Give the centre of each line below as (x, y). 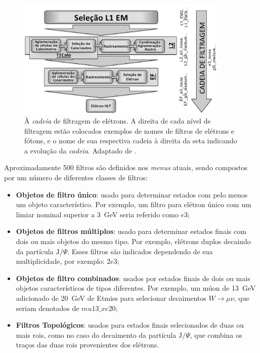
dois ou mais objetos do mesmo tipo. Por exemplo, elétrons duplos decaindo (133, 241)
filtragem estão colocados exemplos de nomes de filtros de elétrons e (129, 130)
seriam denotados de (48, 308)
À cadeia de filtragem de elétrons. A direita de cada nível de (118, 121)
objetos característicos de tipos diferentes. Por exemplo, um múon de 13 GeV (136, 288)
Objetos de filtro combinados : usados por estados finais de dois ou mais (133, 278)
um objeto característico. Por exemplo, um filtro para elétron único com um (134, 204)
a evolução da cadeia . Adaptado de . (80, 150)
